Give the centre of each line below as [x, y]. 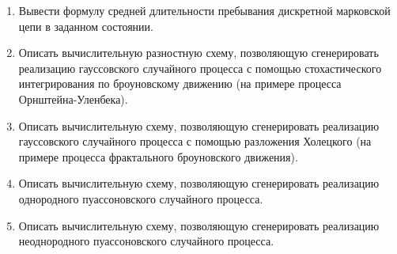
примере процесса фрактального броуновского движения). [158, 156]
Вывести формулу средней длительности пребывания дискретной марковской [204, 10]
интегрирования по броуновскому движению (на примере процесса [180, 83]
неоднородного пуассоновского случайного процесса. [146, 241]
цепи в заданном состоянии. [86, 26]
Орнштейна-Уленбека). [73, 99]
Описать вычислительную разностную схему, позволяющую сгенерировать [198, 53]
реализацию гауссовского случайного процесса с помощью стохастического [200, 68]
